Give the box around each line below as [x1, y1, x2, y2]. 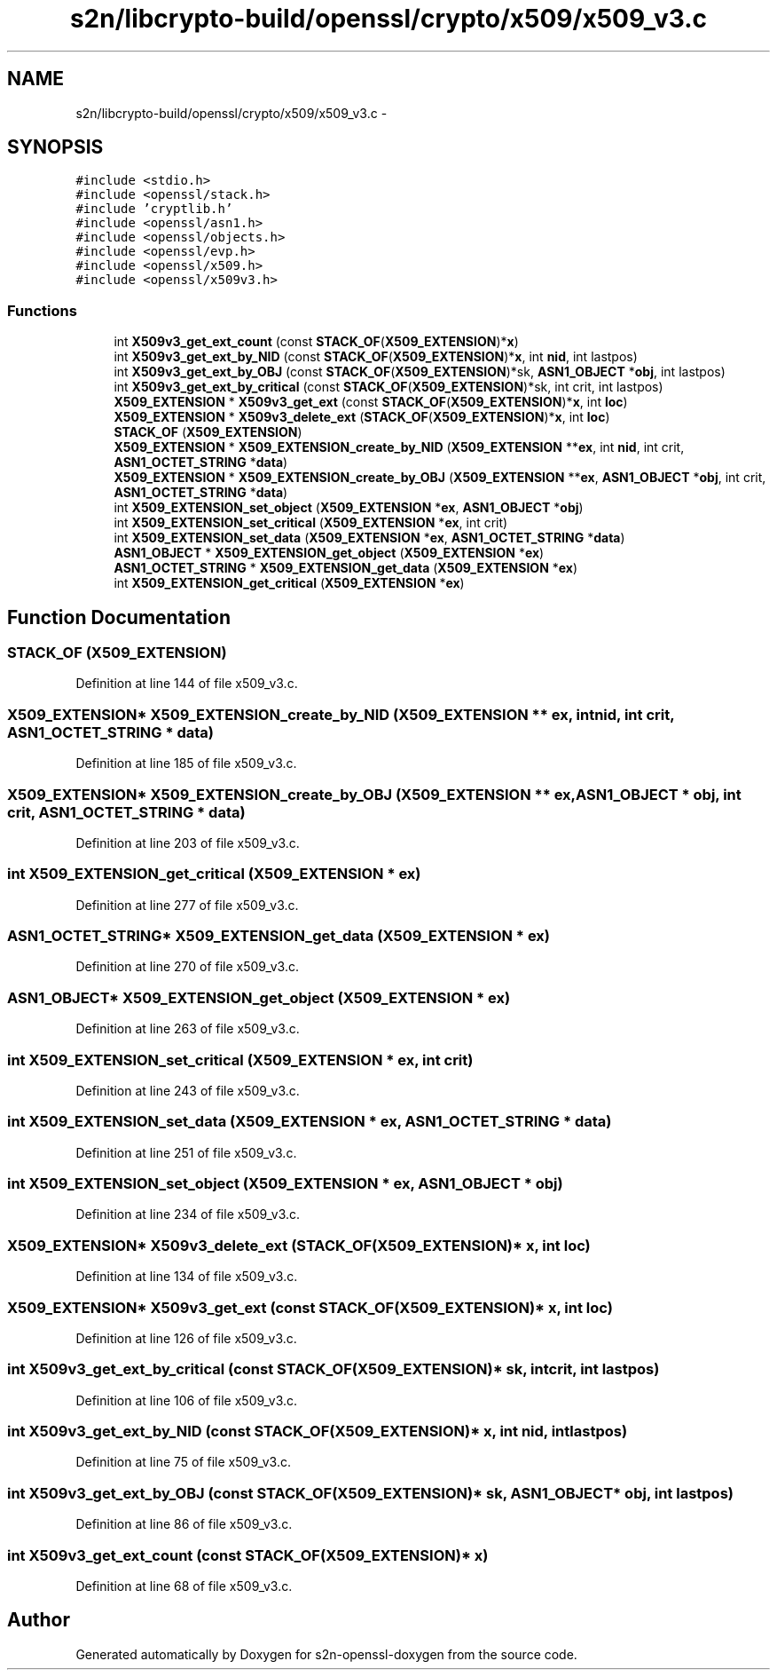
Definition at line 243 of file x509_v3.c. [75, 1082, 300, 1098]
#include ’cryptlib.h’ [75, 202, 233, 217]
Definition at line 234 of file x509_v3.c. [75, 1206, 301, 1222]
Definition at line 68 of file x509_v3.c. [75, 1578, 293, 1594]
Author [7, 1609, 70, 1632]
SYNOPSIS [7, 136, 104, 159]
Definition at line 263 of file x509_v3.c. [75, 1021, 300, 1037]
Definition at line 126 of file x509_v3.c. [75, 1330, 297, 1346]
